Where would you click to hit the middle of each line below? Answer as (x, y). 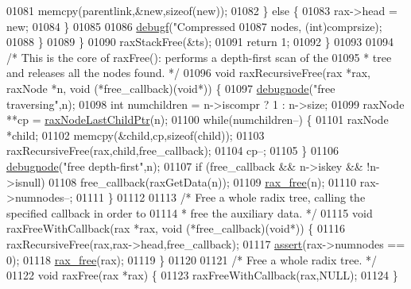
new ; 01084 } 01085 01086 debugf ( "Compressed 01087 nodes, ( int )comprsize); (194, 26)
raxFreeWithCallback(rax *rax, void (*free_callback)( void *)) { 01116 (176, 228)
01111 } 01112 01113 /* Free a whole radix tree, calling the (221, 197)
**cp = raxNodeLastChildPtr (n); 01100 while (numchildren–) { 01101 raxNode (198, 119)
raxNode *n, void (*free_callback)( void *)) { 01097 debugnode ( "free (171, 88)
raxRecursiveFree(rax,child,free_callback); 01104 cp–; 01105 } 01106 (173, 150)
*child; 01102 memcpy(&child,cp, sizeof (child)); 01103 (136, 135)
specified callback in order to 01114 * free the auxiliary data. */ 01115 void (190, 212)
